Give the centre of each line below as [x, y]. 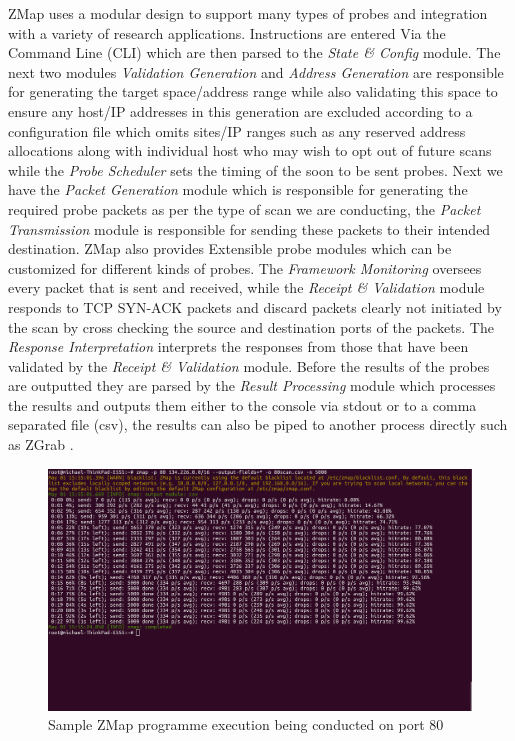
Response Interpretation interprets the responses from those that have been [238, 346]
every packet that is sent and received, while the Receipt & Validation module [246, 287]
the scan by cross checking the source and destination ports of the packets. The [251, 326]
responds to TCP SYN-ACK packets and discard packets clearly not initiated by [255, 306]
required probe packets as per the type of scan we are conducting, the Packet [244, 208]
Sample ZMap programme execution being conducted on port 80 [246, 724]
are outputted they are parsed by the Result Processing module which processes [252, 385]
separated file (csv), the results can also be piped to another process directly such [258, 424]
